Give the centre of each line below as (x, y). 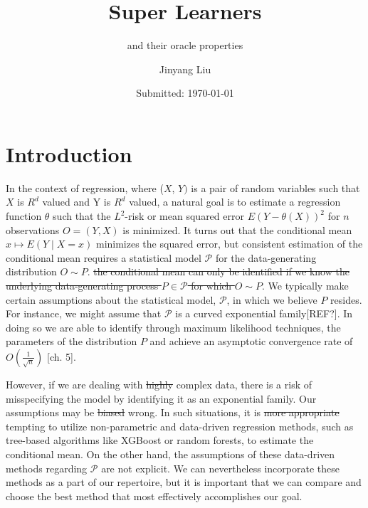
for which (211, 285)
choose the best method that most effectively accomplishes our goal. (154, 496)
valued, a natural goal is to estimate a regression (235, 202)
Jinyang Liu (185, 69)
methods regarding (47, 468)
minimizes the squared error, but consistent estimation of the (229, 244)
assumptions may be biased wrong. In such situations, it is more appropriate (173, 412)
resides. (346, 299)
